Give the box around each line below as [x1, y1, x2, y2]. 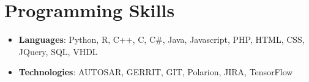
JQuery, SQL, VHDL [18, 45, 98, 58]
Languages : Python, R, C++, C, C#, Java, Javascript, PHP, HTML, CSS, [18, 33, 305, 46]
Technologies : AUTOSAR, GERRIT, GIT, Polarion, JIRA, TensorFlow [18, 65, 293, 78]
